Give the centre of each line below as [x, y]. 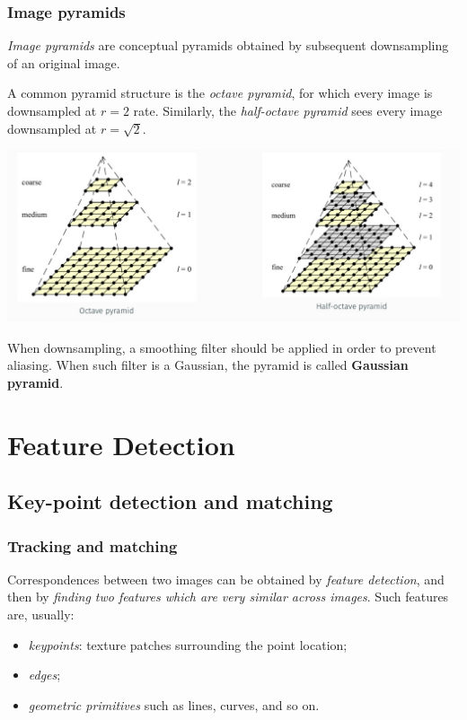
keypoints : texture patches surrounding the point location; [188, 644]
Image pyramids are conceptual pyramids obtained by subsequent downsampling [228, 45]
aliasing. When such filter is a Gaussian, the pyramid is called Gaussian [208, 365]
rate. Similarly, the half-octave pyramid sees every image [288, 110]
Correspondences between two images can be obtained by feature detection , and [226, 579]
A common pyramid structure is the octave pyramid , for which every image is [220, 93]
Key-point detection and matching [170, 501]
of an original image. [64, 62]
